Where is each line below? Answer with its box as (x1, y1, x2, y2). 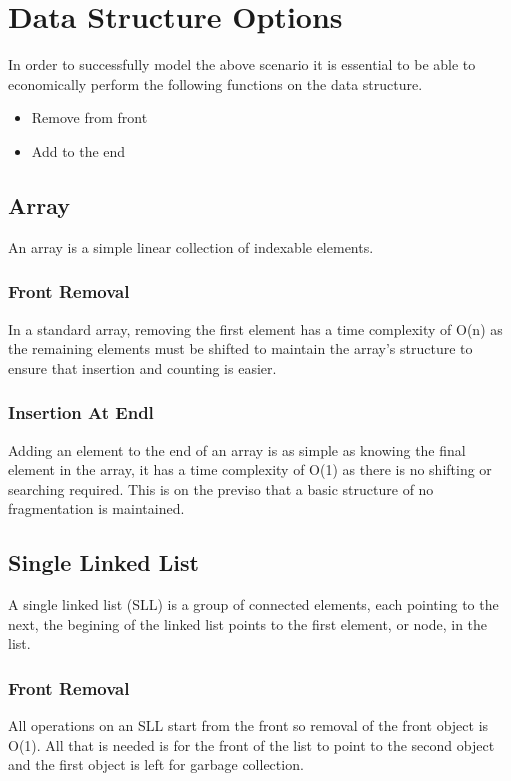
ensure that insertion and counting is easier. (8, 357, 277, 378)
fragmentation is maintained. (8, 498, 185, 519)
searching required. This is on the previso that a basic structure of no (8, 478, 434, 499)
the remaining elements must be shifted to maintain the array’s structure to (8, 338, 473, 359)
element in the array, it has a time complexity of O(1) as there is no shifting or (8, 459, 492, 480)
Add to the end (31, 140, 126, 161)
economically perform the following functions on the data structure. (8, 73, 423, 94)
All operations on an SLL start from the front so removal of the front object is (8, 715, 489, 736)
